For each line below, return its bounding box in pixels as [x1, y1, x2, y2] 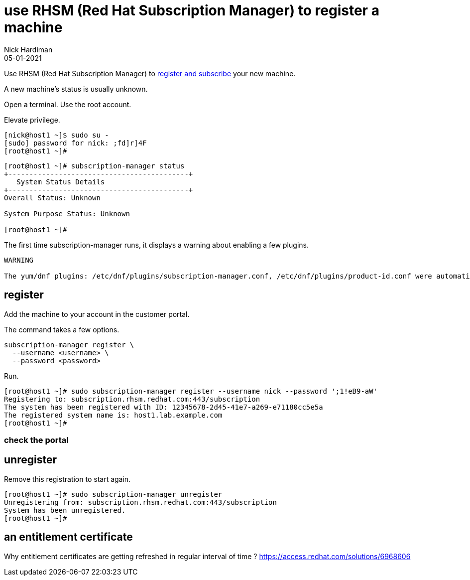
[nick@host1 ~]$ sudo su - [4, 131, 109, 139]
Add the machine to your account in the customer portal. [4, 309, 190, 318]
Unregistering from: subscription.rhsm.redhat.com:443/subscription [4, 498, 277, 506]
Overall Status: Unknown [4, 193, 101, 202]
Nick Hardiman [4, 45, 53, 54]
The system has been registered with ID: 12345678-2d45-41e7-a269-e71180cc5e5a [4, 403, 323, 411]
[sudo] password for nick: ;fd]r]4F [4, 139, 147, 147]
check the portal [4, 435, 69, 445]
